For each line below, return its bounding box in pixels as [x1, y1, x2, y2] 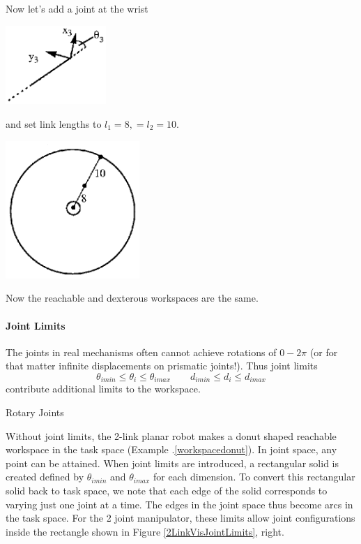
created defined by [6, 469, 84, 484]
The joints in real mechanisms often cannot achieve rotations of [6, 344, 277, 359]
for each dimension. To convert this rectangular [153, 469, 355, 484]
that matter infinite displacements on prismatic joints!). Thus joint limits [6, 358, 318, 373]
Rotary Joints [6, 405, 64, 419]
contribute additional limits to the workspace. [6, 381, 201, 396]
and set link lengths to [6, 116, 102, 131]
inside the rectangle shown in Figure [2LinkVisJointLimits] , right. [6, 524, 284, 538]
